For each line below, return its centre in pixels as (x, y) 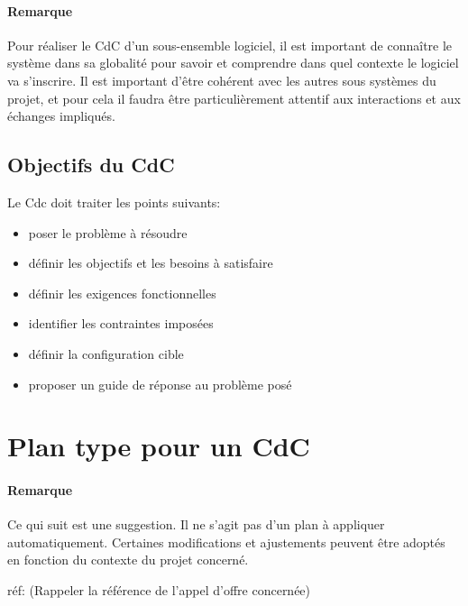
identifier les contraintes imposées (121, 323)
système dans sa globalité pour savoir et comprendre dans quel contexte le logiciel (233, 63)
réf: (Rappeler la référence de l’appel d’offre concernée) (159, 590)
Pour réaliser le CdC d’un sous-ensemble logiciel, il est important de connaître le (230, 45)
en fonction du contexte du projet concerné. (128, 560)
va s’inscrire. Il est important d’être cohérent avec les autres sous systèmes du (222, 80)
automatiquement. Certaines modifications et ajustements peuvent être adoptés (226, 542)
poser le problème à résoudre (108, 232)
